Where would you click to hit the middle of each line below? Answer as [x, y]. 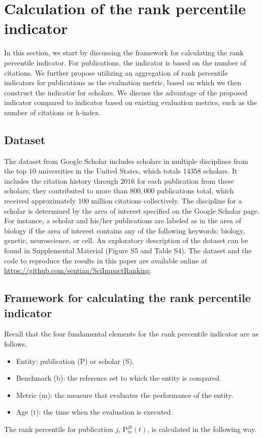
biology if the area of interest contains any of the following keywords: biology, [125, 230]
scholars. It [220, 171]
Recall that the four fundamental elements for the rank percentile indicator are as [131, 334]
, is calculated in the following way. [202, 429]
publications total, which [195, 191]
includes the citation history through [61, 180]
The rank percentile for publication [59, 429]
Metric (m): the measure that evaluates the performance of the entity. [125, 395]
